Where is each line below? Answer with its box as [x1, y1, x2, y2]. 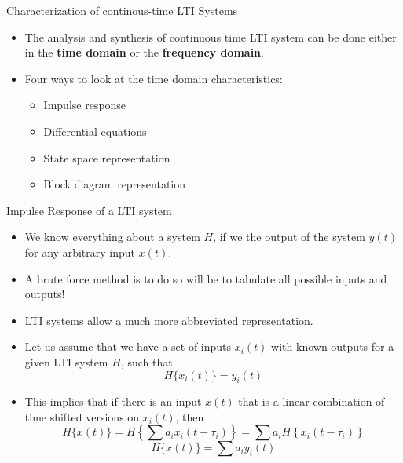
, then [175, 408, 204, 425]
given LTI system [24, 353, 108, 370]
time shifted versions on [24, 408, 140, 425]
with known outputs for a [271, 338, 394, 355]
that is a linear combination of [238, 393, 385, 410]
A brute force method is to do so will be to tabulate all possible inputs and [24, 270, 387, 286]
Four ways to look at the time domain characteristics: [24, 70, 283, 86]
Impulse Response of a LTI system [6, 202, 172, 218]
